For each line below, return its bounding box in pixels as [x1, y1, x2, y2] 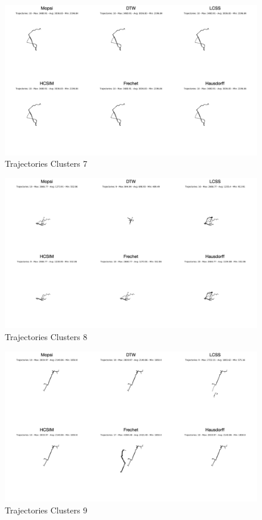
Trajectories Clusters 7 [5, 157, 88, 170]
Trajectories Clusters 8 [5, 330, 88, 342]
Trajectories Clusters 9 [5, 503, 88, 516]
